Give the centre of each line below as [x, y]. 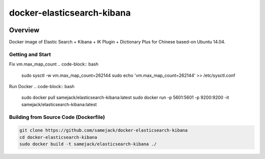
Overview [24, 30]
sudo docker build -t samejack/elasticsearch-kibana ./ [88, 144]
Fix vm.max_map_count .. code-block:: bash [54, 64]
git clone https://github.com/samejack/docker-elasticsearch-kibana [104, 130]
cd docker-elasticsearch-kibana [58, 137]
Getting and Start [30, 54]
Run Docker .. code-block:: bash [42, 86]
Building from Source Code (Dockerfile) [57, 117]
